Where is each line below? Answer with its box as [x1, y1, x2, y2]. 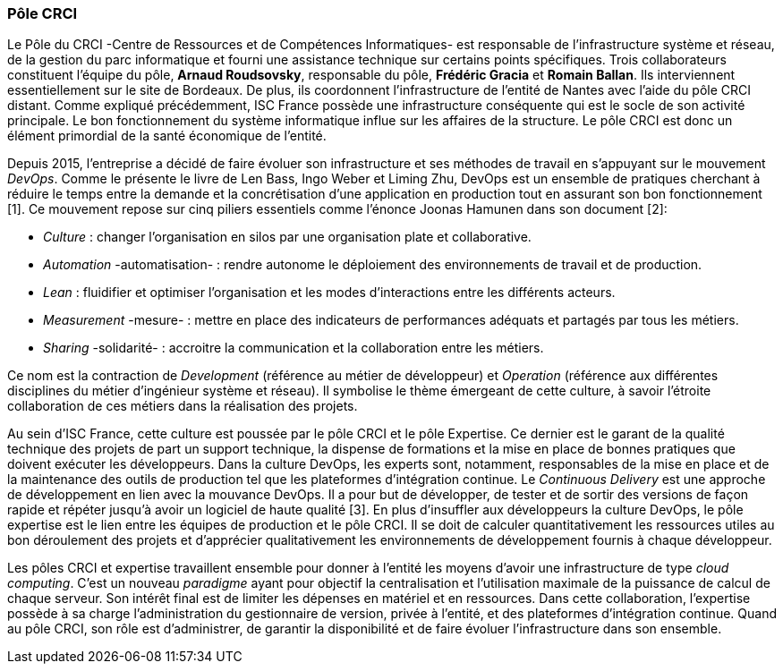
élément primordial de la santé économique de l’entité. [7, 128, 327, 144]
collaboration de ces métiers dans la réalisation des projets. [7, 398, 358, 414]
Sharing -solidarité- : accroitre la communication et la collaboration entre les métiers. [43, 340, 544, 356]
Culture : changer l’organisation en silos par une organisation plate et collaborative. [43, 229, 532, 245]
